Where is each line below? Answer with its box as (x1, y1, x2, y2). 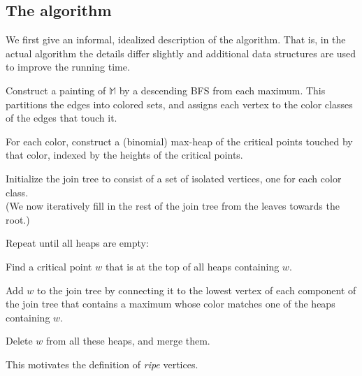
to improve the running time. (6, 59, 130, 74)
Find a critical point (6, 259, 92, 273)
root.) (6, 212, 30, 226)
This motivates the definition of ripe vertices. (6, 356, 198, 371)
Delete (6, 333, 33, 348)
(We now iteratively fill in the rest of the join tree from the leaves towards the (6, 198, 340, 213)
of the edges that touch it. (6, 110, 117, 125)
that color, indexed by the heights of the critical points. (6, 147, 243, 162)
